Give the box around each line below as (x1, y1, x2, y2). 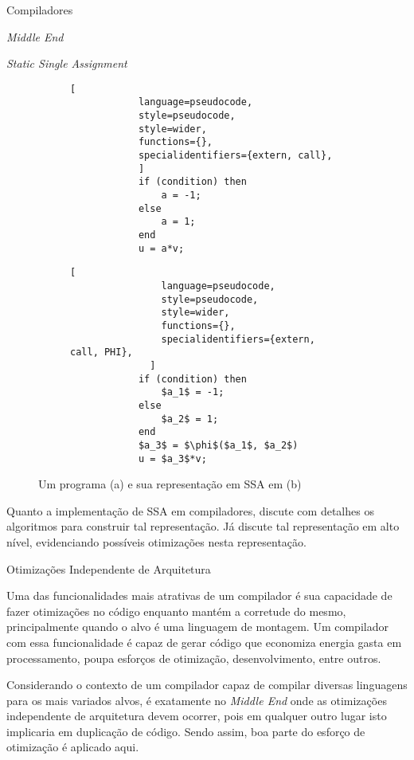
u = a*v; (138, 242, 185, 254)
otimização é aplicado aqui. (6, 738, 139, 755)
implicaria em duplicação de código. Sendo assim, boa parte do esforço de (6, 723, 365, 739)
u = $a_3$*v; (138, 452, 207, 464)
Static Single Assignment (6, 55, 127, 72)
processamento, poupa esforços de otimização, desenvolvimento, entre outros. (6, 649, 381, 666)
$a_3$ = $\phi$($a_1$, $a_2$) (138, 439, 299, 451)
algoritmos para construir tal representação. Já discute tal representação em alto (6, 518, 400, 535)
